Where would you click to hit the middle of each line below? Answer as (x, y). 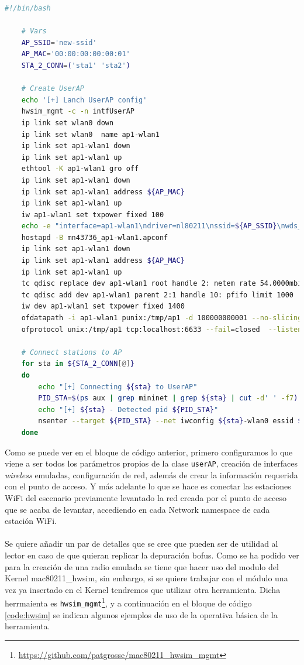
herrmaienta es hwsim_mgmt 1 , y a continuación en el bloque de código (128, 602)
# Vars (34, 31)
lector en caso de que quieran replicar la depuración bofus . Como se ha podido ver (152, 555)
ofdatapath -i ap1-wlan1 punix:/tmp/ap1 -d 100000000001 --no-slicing (162, 318)
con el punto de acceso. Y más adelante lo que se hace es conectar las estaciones (148, 486)
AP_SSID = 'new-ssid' (59, 42)
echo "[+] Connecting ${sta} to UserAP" (118, 387)
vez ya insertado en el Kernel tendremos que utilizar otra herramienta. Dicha (143, 589)
